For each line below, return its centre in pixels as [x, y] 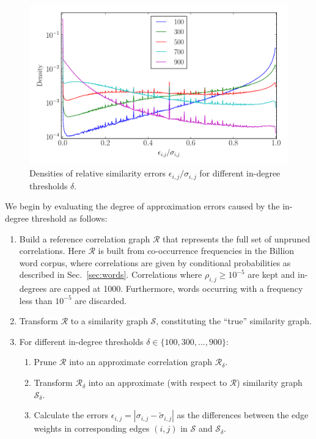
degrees [33, 288]
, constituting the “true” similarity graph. [234, 321]
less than [36, 300]
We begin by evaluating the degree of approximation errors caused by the [142, 206]
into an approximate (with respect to [158, 383]
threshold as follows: [69, 218]
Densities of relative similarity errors [98, 173]
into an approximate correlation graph [141, 362]
